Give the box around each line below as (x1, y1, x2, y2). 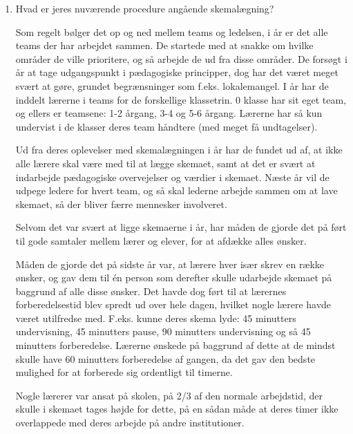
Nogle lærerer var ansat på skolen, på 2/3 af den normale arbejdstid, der (15, 388, 323, 402)
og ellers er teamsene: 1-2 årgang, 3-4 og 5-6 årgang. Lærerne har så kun (15, 106, 323, 120)
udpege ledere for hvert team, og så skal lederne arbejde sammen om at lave (15, 183, 338, 198)
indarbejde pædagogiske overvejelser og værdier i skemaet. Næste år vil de (15, 169, 330, 184)
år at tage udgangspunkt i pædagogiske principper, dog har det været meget (15, 65, 338, 79)
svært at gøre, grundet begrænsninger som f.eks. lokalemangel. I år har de (15, 78, 329, 93)
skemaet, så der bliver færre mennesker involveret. (15, 196, 227, 211)
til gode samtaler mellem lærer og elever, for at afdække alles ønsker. (15, 233, 307, 247)
